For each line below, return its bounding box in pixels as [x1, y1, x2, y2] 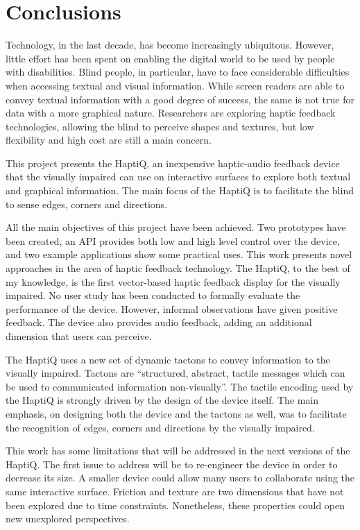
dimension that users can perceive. [6, 329, 152, 343]
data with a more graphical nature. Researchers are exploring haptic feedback [6, 105, 336, 120]
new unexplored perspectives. [6, 511, 130, 526]
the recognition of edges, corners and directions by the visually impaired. [6, 420, 315, 434]
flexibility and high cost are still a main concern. [6, 132, 212, 147]
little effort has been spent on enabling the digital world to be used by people [6, 51, 335, 65]
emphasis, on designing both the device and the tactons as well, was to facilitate [6, 406, 347, 420]
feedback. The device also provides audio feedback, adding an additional [6, 315, 312, 330]
